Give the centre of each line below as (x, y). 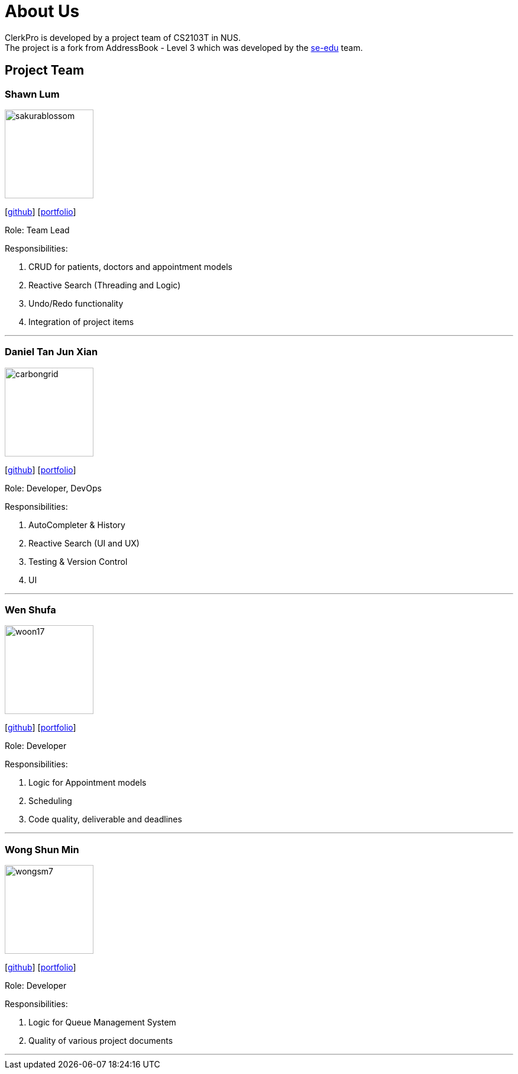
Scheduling (50, 801)
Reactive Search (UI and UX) (84, 543)
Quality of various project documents (101, 1041)
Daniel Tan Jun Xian (51, 352)
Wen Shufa (30, 610)
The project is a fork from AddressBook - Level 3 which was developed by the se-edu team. (184, 47)
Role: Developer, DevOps (53, 488)
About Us (42, 11)
